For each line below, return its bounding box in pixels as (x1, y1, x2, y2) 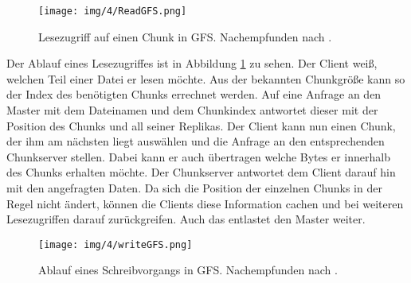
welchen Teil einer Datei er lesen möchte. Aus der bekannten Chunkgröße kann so (6, 70, 405, 87)
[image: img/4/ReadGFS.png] (38, 6, 187, 17)
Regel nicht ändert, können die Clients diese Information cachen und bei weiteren (6, 195, 404, 211)
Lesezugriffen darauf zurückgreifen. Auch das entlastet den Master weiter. (6, 211, 366, 227)
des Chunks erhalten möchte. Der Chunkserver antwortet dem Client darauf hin (6, 164, 396, 180)
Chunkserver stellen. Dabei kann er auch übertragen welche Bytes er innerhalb (6, 148, 390, 165)
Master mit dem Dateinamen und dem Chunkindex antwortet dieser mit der (6, 102, 378, 118)
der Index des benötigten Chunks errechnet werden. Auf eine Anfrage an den (6, 86, 382, 103)
